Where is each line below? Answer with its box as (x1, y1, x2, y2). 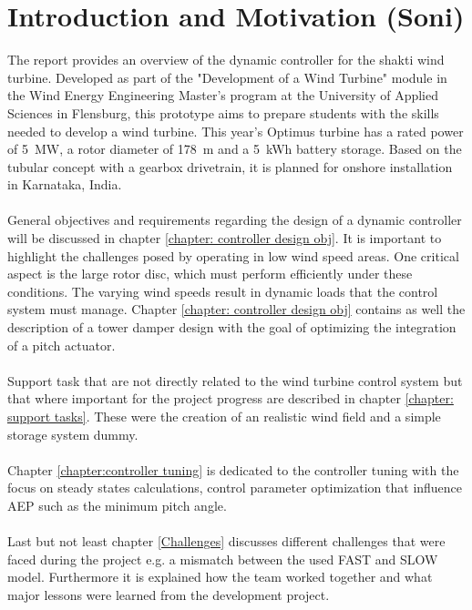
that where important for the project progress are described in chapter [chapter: (7, 389, 454, 408)
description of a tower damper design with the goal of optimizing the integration (7, 318, 457, 337)
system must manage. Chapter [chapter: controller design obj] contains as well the (7, 300, 466, 319)
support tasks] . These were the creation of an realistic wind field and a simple (7, 407, 441, 425)
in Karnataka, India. (7, 175, 122, 194)
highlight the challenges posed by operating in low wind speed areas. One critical (7, 246, 459, 265)
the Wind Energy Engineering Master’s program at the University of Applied (7, 86, 439, 105)
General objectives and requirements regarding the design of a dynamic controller (7, 210, 462, 229)
